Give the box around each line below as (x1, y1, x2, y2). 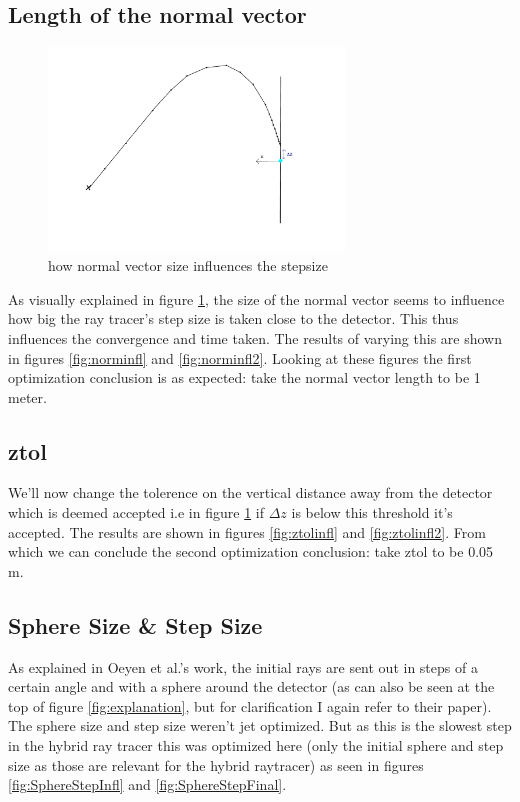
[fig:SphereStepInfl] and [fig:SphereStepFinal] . (8, 774, 287, 795)
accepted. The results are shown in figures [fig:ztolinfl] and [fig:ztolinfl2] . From (8, 521, 486, 542)
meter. (8, 386, 47, 407)
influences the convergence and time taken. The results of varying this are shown (8, 327, 503, 348)
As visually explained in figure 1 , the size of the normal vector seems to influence (8, 288, 505, 309)
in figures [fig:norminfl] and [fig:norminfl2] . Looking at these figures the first (8, 347, 472, 368)
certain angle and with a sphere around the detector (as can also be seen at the (8, 676, 495, 697)
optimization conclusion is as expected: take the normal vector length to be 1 (8, 367, 481, 388)
